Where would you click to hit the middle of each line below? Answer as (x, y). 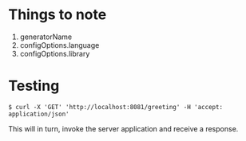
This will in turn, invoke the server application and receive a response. (123, 128)
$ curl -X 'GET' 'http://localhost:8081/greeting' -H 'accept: (116, 107)
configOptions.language (60, 45)
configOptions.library (55, 53)
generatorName (46, 37)
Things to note (58, 15)
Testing (34, 86)
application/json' (39, 114)
